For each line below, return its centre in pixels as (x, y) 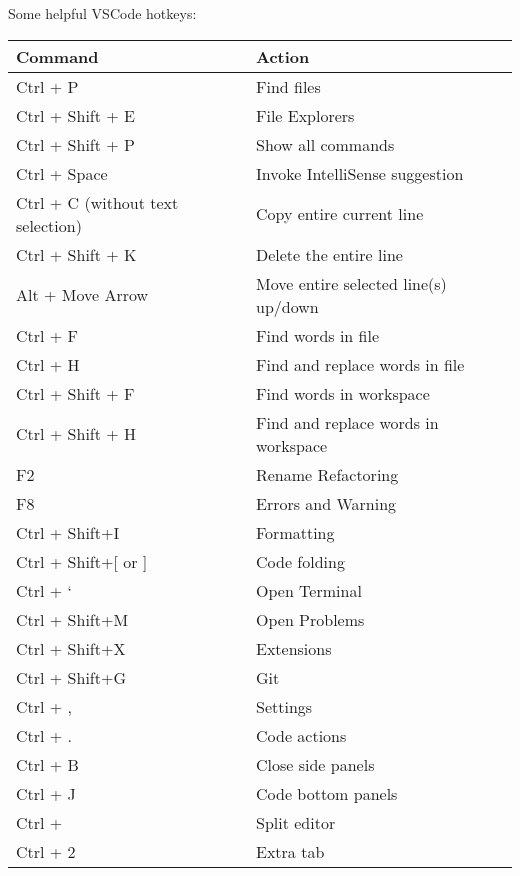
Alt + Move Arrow (82, 295)
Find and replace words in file (360, 364)
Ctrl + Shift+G (71, 677)
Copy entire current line (339, 214)
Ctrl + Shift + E (75, 115)
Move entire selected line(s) (351, 283)
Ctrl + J (46, 793)
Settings (284, 706)
